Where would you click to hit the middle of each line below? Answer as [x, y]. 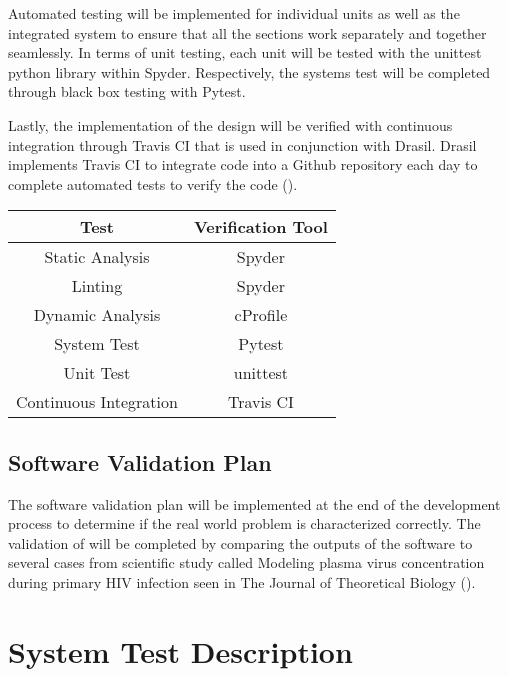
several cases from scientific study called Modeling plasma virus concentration [246, 562]
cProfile [261, 315]
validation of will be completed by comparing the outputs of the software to [240, 542]
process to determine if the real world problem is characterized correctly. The [244, 523]
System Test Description [180, 650]
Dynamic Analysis [97, 315]
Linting [97, 286]
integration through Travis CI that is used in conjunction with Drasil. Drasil [242, 144]
